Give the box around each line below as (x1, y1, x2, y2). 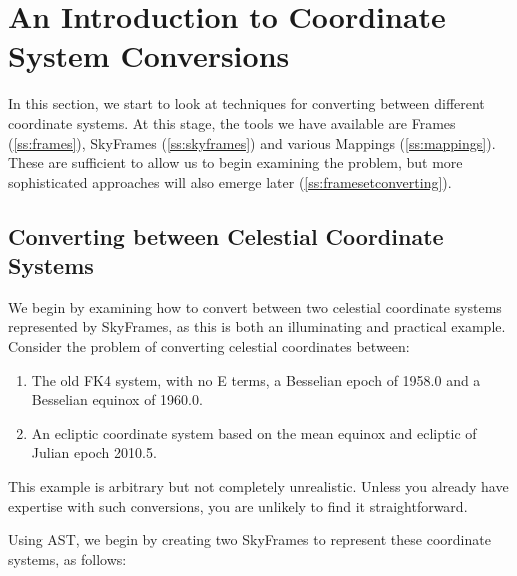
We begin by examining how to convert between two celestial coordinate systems (8, 296, 502, 317)
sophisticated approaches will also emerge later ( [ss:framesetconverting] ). (8, 171, 452, 192)
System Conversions (8, 35, 290, 76)
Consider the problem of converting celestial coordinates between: (8, 336, 410, 357)
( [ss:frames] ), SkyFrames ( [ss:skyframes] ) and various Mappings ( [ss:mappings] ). (8, 132, 496, 153)
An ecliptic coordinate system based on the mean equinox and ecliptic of (31, 422, 477, 443)
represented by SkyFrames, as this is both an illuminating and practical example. (8, 316, 506, 337)
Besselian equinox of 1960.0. (31, 389, 203, 410)
